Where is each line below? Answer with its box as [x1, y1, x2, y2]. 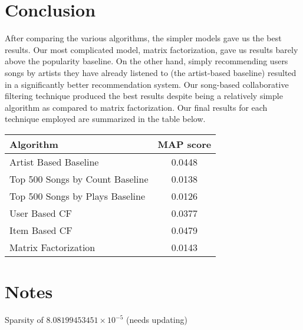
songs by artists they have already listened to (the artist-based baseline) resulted [5, 66, 297, 78]
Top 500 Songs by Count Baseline [9, 171, 149, 186]
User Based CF [9, 206, 72, 220]
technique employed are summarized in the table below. [5, 113, 206, 125]
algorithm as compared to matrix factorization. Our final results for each [5, 101, 268, 113]
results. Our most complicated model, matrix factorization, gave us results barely [5, 43, 298, 55]
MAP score [157, 137, 212, 151]
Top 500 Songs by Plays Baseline [9, 189, 146, 203]
